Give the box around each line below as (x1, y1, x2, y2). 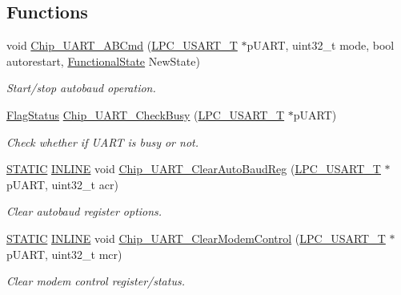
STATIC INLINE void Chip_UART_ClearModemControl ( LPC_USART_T (6, 229, 386, 246)
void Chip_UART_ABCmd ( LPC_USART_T (6, 37, 238, 54)
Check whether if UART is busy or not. (6, 133, 199, 150)
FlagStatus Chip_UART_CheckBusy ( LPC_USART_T (6, 106, 285, 123)
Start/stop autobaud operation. (6, 79, 156, 96)
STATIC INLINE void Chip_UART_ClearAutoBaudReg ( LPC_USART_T (6, 160, 381, 177)
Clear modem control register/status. (6, 273, 185, 289)
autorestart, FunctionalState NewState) (6, 52, 200, 69)
